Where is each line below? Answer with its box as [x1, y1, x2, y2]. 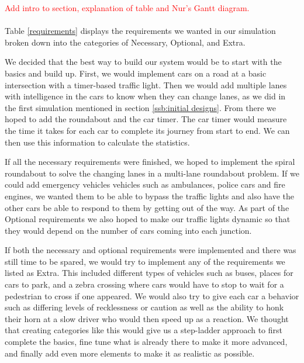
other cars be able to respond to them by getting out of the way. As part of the [5, 201, 289, 213]
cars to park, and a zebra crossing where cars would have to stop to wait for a [5, 278, 284, 291]
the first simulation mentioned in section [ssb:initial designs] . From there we [5, 101, 277, 113]
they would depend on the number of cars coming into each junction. [5, 224, 252, 236]
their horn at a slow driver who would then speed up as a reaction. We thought [5, 312, 289, 324]
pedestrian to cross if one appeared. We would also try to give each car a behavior [5, 289, 299, 302]
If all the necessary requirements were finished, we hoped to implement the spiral [5, 155, 295, 168]
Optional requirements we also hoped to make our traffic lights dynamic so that [5, 213, 291, 225]
